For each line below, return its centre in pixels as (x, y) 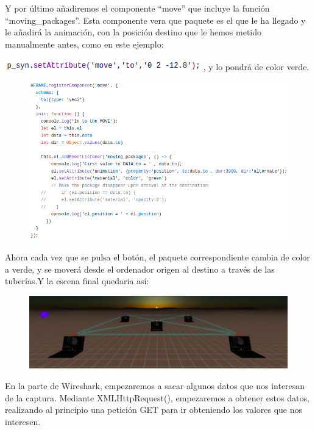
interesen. (23, 421)
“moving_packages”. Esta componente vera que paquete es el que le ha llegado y (155, 20)
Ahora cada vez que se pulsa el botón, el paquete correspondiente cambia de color (157, 257)
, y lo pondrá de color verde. (256, 67)
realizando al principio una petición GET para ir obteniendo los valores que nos (154, 410)
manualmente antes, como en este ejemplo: (84, 44)
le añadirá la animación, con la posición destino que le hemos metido (133, 32)
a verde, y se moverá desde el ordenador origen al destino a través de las (140, 269)
